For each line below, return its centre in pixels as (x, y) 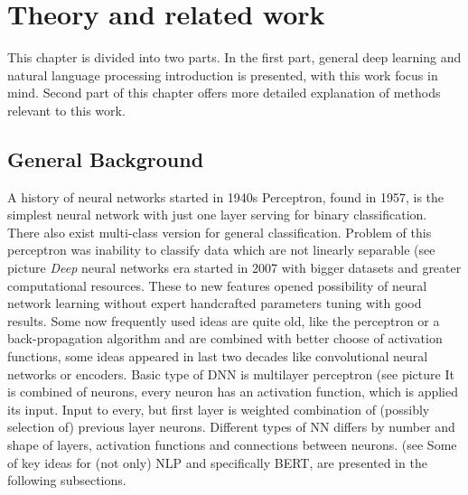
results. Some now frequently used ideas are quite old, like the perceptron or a (224, 320)
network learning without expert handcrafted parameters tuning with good (215, 303)
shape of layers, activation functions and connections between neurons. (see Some (232, 445)
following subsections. (67, 480)
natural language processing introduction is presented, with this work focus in (223, 75)
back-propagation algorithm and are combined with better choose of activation (225, 338)
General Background (106, 159)
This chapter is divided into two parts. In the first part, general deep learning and (234, 57)
